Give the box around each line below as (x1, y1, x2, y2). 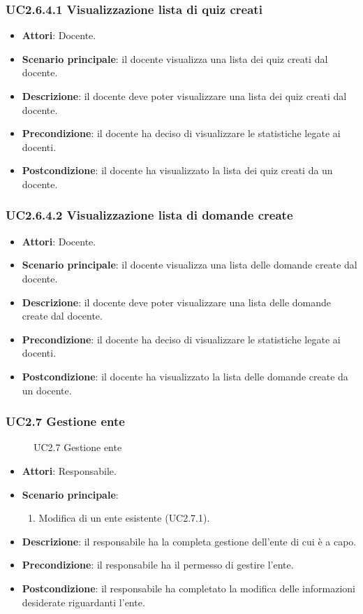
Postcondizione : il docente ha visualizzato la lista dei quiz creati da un (22, 163, 333, 178)
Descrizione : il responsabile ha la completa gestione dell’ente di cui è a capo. (22, 534, 357, 548)
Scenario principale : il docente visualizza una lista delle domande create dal (22, 257, 357, 272)
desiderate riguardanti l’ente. (22, 594, 145, 609)
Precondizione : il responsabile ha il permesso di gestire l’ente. (22, 557, 294, 572)
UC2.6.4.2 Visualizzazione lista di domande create (6, 206, 293, 224)
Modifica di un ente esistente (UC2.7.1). (38, 511, 210, 525)
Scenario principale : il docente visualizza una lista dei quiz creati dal (22, 51, 328, 66)
